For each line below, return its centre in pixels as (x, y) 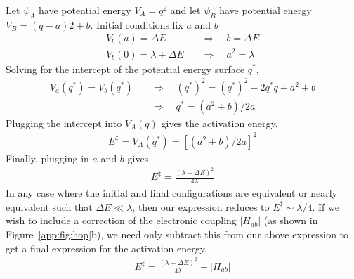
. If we (326, 206)
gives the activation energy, (219, 123)
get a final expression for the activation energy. (106, 248)
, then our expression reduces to (201, 206)
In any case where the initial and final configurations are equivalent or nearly (172, 193)
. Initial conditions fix (137, 24)
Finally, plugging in (47, 158)
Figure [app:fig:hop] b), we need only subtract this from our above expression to (177, 234)
